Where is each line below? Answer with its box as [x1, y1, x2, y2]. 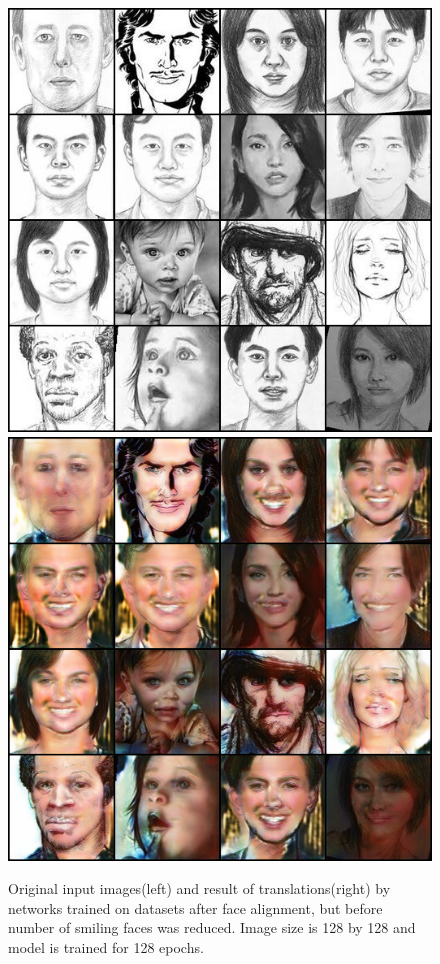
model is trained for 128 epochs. [8, 936, 204, 957]
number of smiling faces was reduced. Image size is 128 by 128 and [8, 917, 416, 938]
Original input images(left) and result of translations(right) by [8, 878, 391, 899]
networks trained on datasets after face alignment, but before [8, 897, 383, 918]
